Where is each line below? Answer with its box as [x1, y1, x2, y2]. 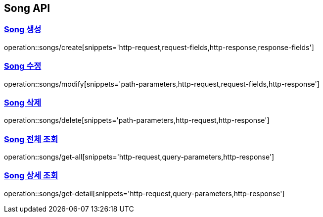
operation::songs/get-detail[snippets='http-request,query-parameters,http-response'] [4, 189, 285, 198]
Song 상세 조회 [4, 170, 58, 181]
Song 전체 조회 [4, 134, 58, 144]
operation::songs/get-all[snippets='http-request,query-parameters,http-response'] [4, 153, 275, 162]
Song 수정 [4, 61, 42, 71]
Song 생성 [4, 24, 42, 35]
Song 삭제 [4, 97, 42, 108]
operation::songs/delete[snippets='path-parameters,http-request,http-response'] [4, 116, 270, 125]
